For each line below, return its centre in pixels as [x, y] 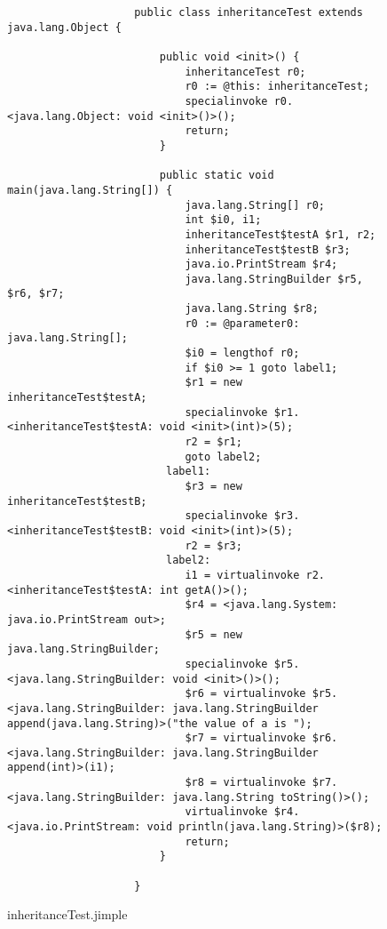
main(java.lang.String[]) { [90, 190]
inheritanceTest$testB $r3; [268, 249]
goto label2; [223, 456]
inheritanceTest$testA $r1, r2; [280, 234]
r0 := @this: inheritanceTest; [277, 87]
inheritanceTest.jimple [67, 914]
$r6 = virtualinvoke [245, 694]
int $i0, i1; [223, 220]
